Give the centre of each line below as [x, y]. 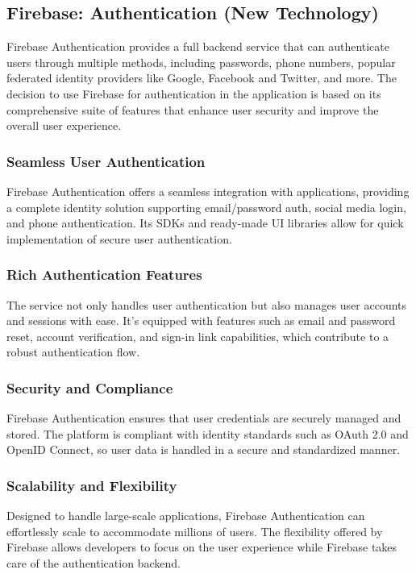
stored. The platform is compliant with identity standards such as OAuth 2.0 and [208, 433]
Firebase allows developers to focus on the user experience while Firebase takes [202, 547]
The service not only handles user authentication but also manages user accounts [207, 304]
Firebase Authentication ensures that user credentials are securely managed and [204, 418]
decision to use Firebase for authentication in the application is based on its [194, 93]
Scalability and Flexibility [92, 485]
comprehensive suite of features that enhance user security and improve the [193, 109]
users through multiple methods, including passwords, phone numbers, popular [201, 62]
